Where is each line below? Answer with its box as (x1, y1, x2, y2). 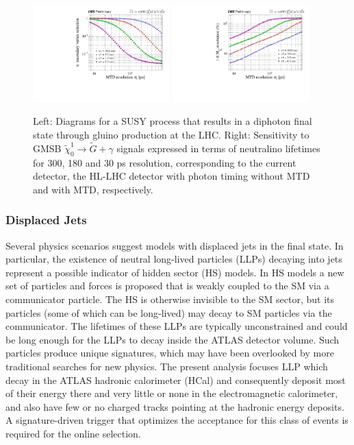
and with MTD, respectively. (33, 182, 153, 196)
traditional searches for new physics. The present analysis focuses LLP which (5, 359, 328, 373)
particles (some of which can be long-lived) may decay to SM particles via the (5, 305, 332, 320)
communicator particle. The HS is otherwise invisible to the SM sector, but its (5, 292, 335, 306)
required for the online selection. (5, 426, 141, 440)
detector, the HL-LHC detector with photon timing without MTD (33, 169, 310, 183)
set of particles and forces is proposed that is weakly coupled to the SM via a (5, 278, 329, 293)
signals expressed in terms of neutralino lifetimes (116, 141, 320, 155)
